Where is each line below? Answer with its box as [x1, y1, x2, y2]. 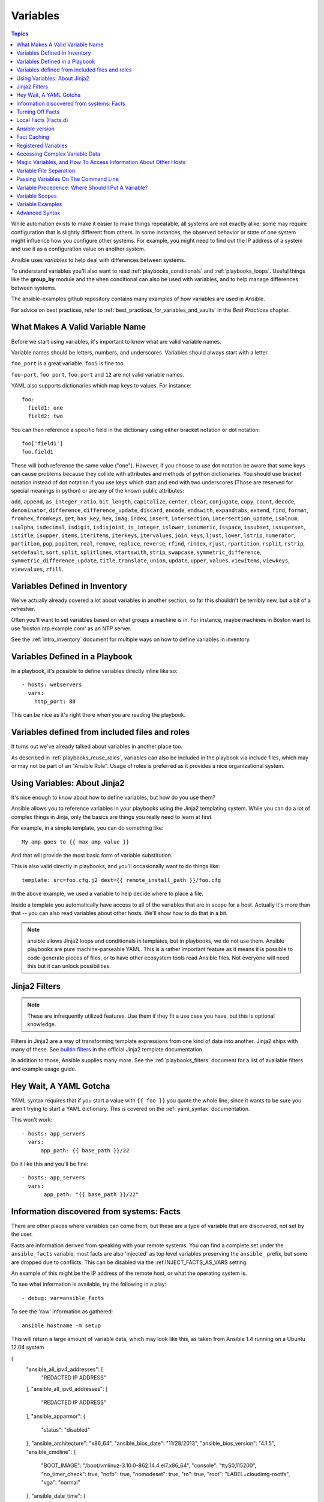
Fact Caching [16, 133, 49, 141]
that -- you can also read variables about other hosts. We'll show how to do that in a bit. [11, 909, 228, 916]
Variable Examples [16, 201, 62, 208]
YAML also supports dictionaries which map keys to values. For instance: [11, 382, 192, 389]
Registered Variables [16, 142, 68, 149]
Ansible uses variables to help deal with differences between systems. [11, 256, 186, 264]
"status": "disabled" [41, 1426, 90, 1434]
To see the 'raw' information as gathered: [11, 1308, 113, 1315]
